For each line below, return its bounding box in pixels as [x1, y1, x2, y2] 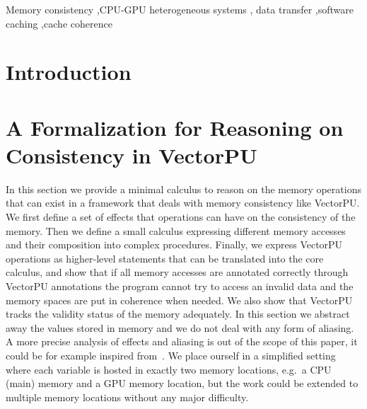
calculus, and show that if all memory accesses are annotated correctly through [6, 265, 349, 280]
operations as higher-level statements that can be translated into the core [6, 250, 324, 265]
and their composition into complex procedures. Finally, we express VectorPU [6, 237, 343, 252]
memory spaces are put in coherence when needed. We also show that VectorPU [6, 292, 353, 307]
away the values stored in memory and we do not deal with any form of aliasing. [6, 320, 354, 335]
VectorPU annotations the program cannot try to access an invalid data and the [6, 279, 354, 294]
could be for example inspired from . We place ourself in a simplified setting [6, 348, 336, 362]
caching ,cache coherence [6, 16, 112, 30]
